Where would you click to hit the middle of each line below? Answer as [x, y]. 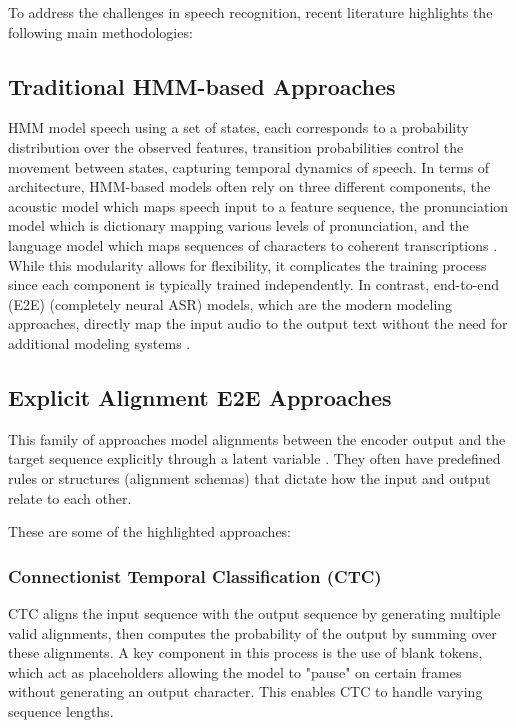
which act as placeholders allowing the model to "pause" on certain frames [235, 671]
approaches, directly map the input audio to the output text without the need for [258, 323]
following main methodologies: [100, 31]
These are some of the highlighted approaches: [150, 531]
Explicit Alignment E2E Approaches [200, 396]
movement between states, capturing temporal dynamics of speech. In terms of [249, 166]
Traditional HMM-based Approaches [202, 85]
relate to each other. [70, 497]
